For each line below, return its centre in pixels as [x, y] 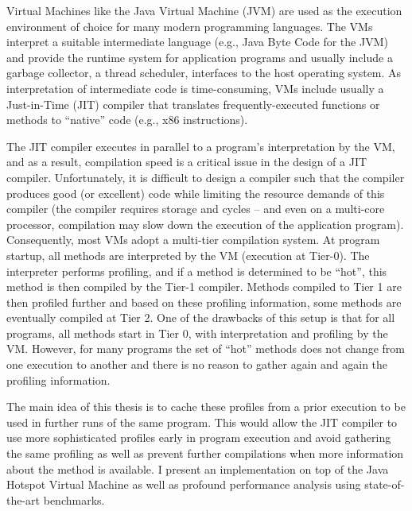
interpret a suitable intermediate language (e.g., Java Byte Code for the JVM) [197, 42]
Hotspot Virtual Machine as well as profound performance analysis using [184, 484]
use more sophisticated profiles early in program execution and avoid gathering [199, 437]
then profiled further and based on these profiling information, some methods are [204, 302]
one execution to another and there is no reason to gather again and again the [197, 364]
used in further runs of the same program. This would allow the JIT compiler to [202, 422]
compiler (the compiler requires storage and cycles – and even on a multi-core [196, 209]
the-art [23, 499]
